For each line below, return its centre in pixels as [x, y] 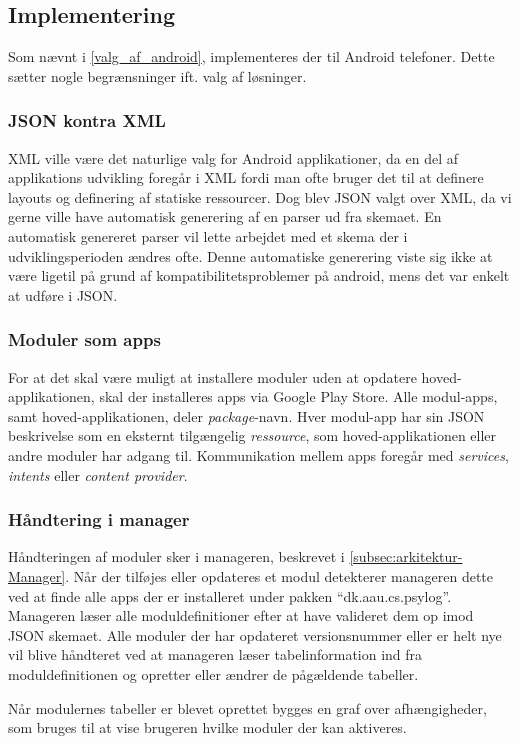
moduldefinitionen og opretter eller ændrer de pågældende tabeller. [213, 673]
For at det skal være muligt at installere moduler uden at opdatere [212, 376]
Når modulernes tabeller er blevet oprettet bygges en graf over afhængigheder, [247, 707]
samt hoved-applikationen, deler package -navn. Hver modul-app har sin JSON [246, 415]
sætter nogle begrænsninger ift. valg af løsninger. [157, 75]
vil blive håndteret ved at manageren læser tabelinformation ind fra [215, 654]
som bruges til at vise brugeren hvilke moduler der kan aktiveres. [207, 727]
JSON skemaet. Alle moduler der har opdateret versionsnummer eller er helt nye [255, 634]
